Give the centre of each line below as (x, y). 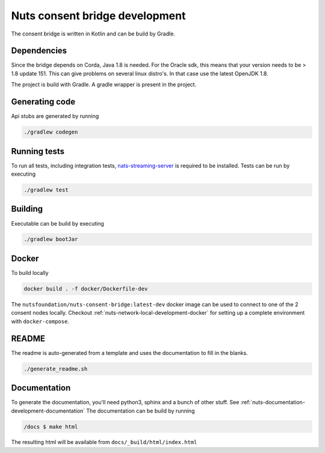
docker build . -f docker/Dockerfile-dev (86, 288)
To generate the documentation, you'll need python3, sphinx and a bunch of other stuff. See (125, 402)
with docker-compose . (40, 321)
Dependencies (39, 51)
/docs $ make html (51, 427)
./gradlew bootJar (51, 239)
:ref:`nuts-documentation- (273, 402)
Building (27, 209)
